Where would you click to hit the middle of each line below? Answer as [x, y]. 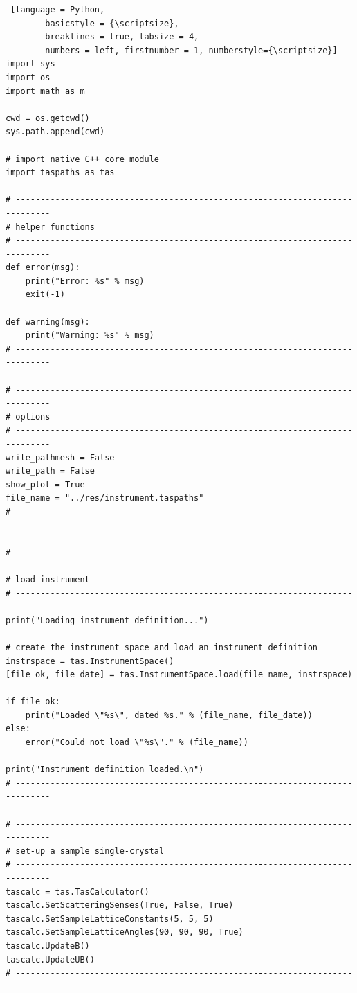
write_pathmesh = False [60, 457]
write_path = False [50, 471]
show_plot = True [45, 484]
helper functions [55, 227]
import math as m [45, 91]
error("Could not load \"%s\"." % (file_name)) [137, 743]
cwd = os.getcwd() [48, 118]
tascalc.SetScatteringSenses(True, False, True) [120, 905]
